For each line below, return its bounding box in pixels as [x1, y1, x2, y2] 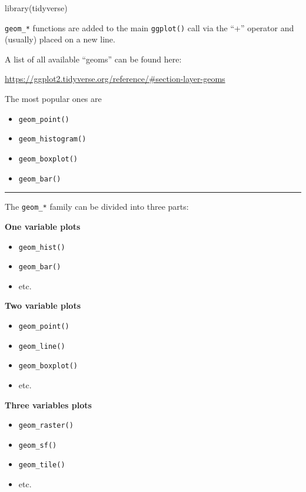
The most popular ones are [5, 93, 102, 105]
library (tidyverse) [5, 2, 68, 14]
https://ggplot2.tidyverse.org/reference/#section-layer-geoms [5, 72, 225, 85]
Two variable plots [5, 299, 81, 312]
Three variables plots [5, 398, 92, 411]
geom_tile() [18, 461, 65, 470]
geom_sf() [18, 441, 57, 450]
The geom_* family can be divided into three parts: [5, 200, 189, 213]
